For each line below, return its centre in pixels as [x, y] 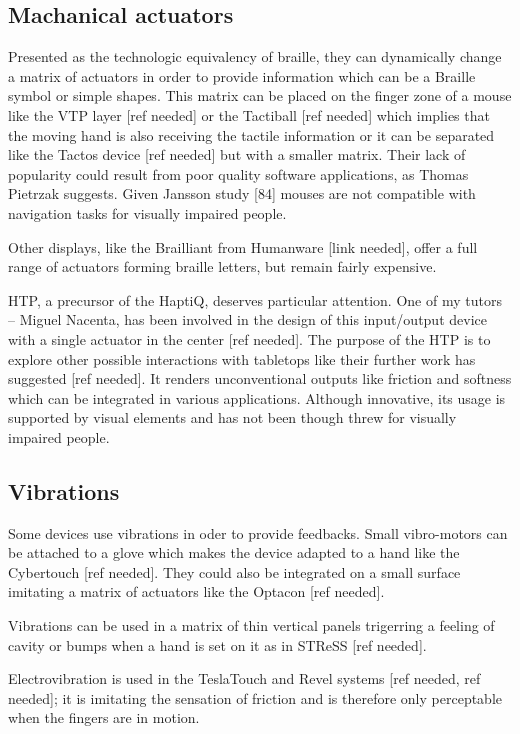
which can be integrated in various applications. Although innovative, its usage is [257, 397]
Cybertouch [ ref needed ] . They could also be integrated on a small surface [234, 571]
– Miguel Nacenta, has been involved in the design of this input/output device [247, 319]
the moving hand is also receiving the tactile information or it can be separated [251, 134]
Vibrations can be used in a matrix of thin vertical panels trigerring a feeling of [251, 625]
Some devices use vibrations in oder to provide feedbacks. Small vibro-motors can [258, 532]
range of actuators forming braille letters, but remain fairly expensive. [222, 266]
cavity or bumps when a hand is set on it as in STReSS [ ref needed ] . [217, 644]
